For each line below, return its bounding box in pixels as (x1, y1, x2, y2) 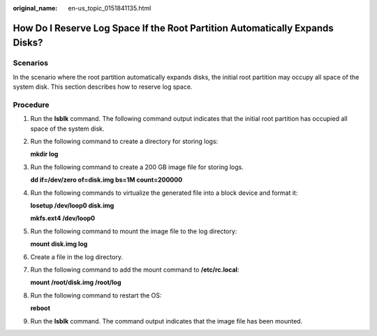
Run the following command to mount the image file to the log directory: (30, 227, 237, 235)
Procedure (13, 100, 50, 110)
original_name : (13, 4, 58, 12)
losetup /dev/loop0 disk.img (30, 201, 114, 210)
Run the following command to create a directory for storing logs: (30, 137, 219, 146)
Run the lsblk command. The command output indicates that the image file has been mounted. (30, 316, 303, 325)
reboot (30, 304, 50, 312)
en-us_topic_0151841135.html (68, 4, 151, 12)
